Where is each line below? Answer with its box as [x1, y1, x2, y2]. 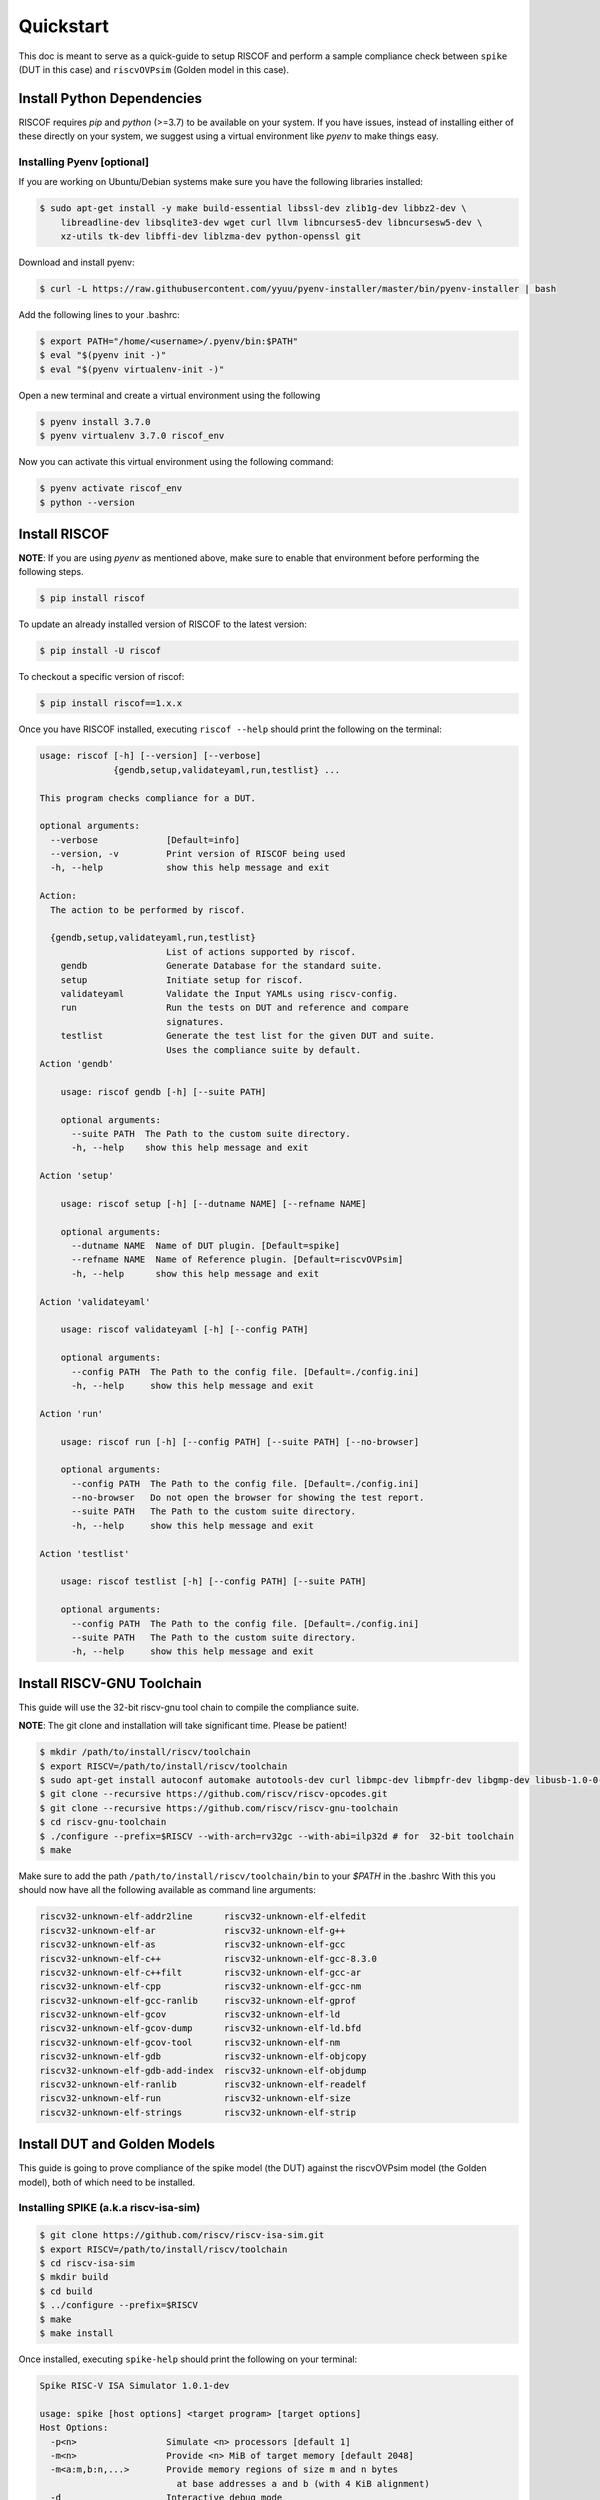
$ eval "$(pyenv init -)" [39, 350, 167, 361]
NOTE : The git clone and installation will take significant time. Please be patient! [18, 1720, 347, 1732]
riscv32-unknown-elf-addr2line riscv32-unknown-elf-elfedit [39, 1911, 367, 1922]
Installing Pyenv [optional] [18, 155, 150, 169]
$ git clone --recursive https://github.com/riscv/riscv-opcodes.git [39, 1788, 388, 1800]
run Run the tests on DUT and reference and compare [60, 1002, 409, 1014]
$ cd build [39, 2285, 93, 2297]
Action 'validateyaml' [39, 1296, 151, 1307]
